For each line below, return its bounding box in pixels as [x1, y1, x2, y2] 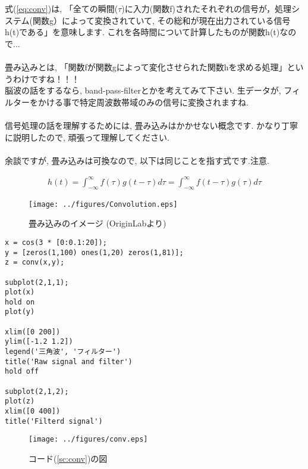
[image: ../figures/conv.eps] [29, 435, 148, 444]
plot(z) [5, 397, 35, 406]
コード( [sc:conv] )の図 [29, 452, 108, 465]
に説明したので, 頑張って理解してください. [5, 131, 169, 143]
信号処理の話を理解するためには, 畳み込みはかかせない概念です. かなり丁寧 [5, 119, 298, 131]
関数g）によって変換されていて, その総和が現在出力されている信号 [33, 14, 291, 26]
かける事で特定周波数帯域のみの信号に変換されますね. [37, 95, 249, 108]
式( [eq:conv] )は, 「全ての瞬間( [5, 2, 118, 14]
